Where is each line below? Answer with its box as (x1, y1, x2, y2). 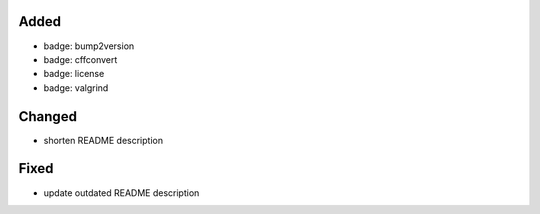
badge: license (43, 68, 105, 80)
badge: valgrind (43, 81, 109, 94)
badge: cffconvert (43, 53, 118, 65)
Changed (18, 108, 77, 125)
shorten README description (43, 134, 164, 146)
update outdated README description (43, 186, 200, 199)
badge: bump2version (43, 40, 135, 52)
